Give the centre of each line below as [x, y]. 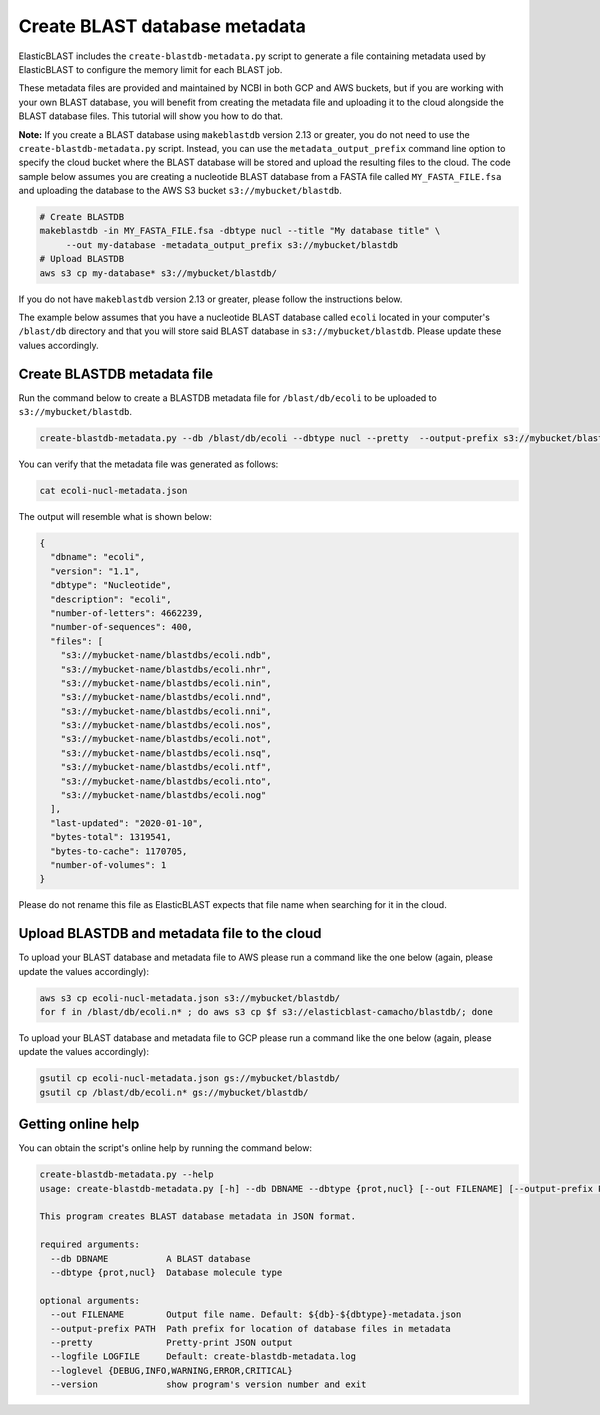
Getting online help [79, 1124]
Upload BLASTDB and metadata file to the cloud [170, 933]
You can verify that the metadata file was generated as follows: [148, 464]
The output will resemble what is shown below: [115, 516]
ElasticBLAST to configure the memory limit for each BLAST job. [150, 69]
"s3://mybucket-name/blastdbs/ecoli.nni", [166, 711]
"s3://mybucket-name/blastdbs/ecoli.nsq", [166, 753]
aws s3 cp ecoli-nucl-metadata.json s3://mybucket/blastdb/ [190, 998]
